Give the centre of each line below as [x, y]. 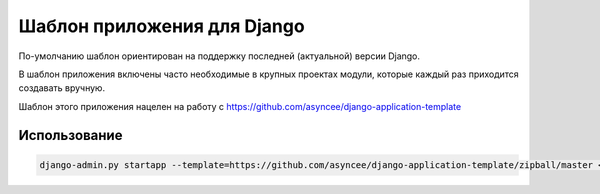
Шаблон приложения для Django [161, 26]
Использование [70, 135]
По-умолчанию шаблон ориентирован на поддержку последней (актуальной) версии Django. [219, 56]
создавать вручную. [61, 88]
